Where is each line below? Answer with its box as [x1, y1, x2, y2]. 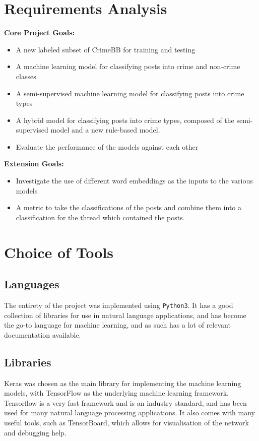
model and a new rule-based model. [50, 124, 160, 135]
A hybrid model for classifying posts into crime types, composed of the [16, 114, 234, 125]
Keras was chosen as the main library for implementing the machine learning [4, 377, 241, 388]
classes [16, 71, 36, 81]
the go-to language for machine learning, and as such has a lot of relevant [4, 320, 231, 330]
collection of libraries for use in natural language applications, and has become [4, 309, 246, 320]
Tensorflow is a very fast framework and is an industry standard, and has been [4, 397, 247, 408]
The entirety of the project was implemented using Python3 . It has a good [4, 300, 233, 310]
